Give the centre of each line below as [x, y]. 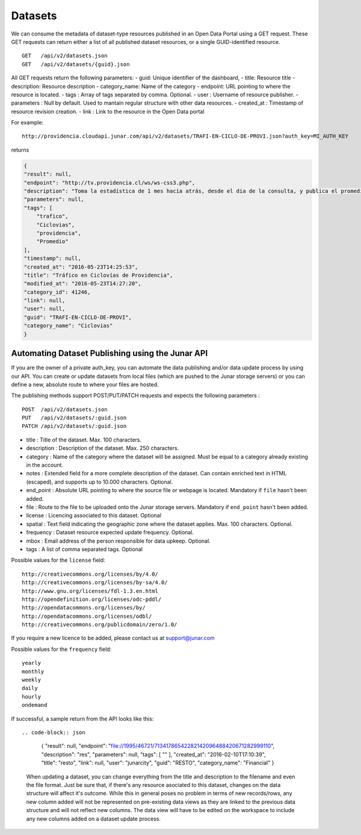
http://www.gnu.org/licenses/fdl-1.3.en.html [90, 591]
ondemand [35, 705]
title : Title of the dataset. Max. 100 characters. [84, 440]
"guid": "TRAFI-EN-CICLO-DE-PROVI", [78, 317]
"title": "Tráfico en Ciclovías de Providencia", [98, 275]
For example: [27, 123]
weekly [32, 680]
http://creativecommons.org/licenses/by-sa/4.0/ [95, 583]
